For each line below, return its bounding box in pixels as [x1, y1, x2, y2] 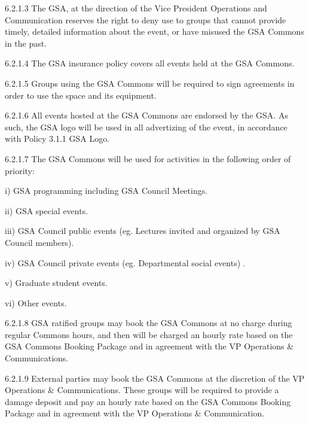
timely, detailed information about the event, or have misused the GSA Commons [5, 25, 304, 38]
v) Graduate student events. [5, 276, 108, 289]
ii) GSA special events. [5, 204, 88, 217]
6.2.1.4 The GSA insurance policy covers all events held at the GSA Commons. [5, 57, 295, 69]
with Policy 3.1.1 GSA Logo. [5, 132, 110, 145]
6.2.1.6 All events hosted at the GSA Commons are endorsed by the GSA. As [5, 109, 288, 121]
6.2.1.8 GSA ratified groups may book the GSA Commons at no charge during [5, 317, 292, 329]
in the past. [5, 36, 47, 49]
